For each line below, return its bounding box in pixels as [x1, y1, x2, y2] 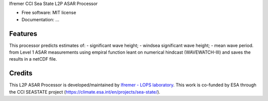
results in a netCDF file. [9, 56, 57, 62]
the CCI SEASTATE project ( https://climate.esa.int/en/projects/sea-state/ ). [9, 89, 161, 95]
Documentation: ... [21, 16, 60, 22]
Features [9, 30, 37, 38]
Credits [9, 69, 33, 77]
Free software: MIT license [21, 10, 76, 16]
